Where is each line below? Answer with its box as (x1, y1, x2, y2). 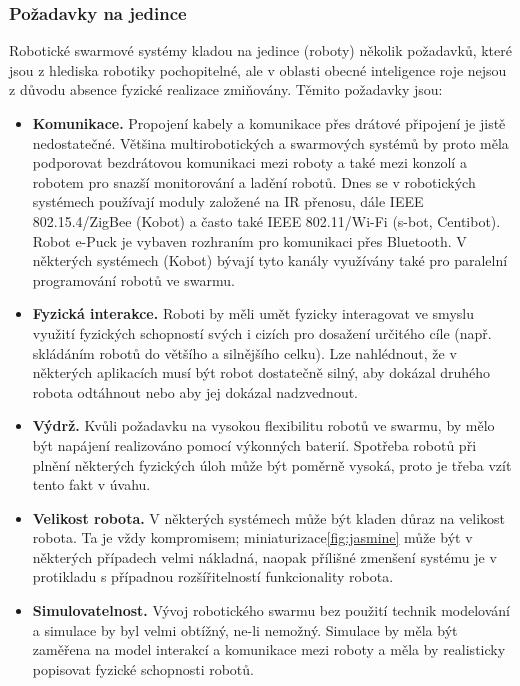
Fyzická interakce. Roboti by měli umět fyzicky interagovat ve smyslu (32, 303, 474, 324)
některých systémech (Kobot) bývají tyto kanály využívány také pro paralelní (32, 250, 508, 271)
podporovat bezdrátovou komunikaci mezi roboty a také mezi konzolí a (32, 152, 467, 173)
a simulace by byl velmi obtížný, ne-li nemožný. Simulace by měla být (32, 619, 458, 640)
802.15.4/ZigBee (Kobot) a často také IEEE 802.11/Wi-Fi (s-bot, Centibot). (32, 210, 501, 231)
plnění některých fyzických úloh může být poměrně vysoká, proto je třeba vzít (32, 454, 512, 475)
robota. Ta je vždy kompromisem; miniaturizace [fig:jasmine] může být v (32, 527, 473, 548)
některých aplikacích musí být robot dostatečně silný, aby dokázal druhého (32, 362, 491, 383)
